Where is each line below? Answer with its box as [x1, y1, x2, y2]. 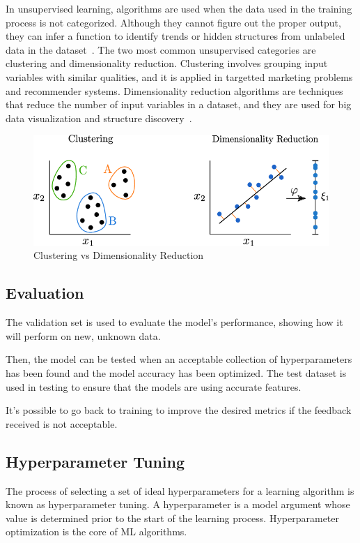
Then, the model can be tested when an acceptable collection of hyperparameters [6, 352, 352, 366]
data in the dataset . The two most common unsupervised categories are [6, 42, 316, 57]
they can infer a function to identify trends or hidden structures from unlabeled [6, 29, 345, 43]
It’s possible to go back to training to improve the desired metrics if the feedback [6, 403, 352, 417]
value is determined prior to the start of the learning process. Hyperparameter [6, 510, 339, 525]
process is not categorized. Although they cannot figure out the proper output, [6, 15, 341, 29]
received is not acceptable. [6, 416, 118, 431]
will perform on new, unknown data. [6, 328, 161, 343]
